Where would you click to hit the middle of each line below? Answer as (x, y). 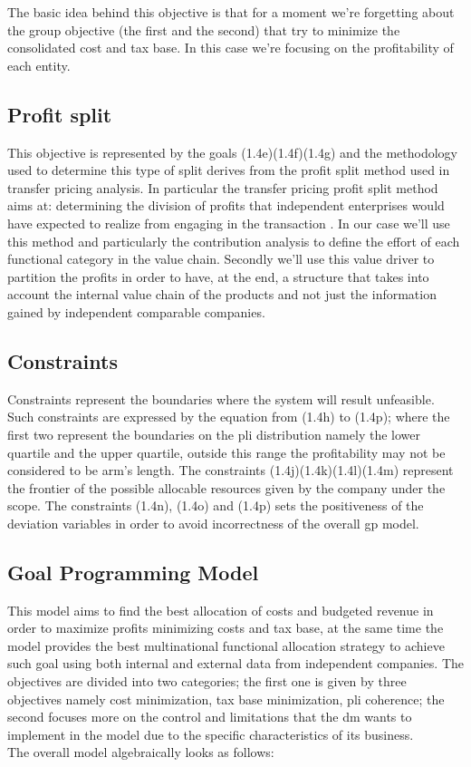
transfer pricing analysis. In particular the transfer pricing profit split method (223, 187)
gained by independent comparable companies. (136, 311)
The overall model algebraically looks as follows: (141, 752)
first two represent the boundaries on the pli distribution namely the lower (214, 434)
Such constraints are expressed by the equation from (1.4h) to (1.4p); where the (229, 417)
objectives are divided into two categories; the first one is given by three (207, 681)
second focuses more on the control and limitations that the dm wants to (210, 717)
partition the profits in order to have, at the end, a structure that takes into (218, 276)
